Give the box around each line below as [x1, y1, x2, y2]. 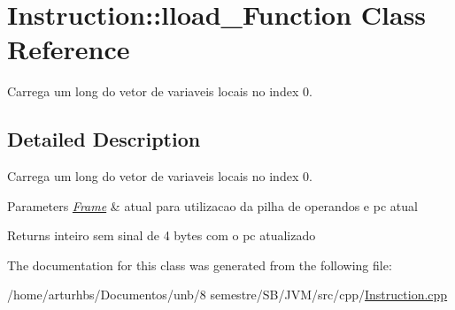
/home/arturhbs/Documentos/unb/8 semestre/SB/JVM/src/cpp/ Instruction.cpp [7, 285, 448, 304]
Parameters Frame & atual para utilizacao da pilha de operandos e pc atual [7, 196, 418, 215]
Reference [7, 31, 130, 67]
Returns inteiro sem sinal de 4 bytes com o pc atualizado [7, 226, 316, 245]
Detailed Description [7, 125, 201, 153]
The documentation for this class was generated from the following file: [7, 255, 392, 274]
